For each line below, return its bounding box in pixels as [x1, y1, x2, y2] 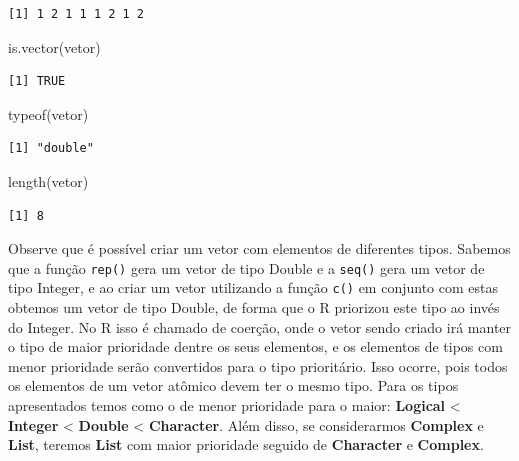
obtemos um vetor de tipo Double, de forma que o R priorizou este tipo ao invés [8, 297, 500, 318]
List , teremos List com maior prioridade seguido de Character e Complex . [8, 434, 484, 455]
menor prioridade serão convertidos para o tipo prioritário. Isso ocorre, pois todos [8, 355, 508, 376]
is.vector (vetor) [8, 36, 101, 57]
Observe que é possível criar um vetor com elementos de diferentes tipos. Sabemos [8, 238, 511, 259]
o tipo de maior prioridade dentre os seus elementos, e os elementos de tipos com [8, 336, 503, 357]
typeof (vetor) [8, 103, 89, 124]
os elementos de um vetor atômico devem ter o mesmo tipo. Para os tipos [8, 375, 459, 396]
